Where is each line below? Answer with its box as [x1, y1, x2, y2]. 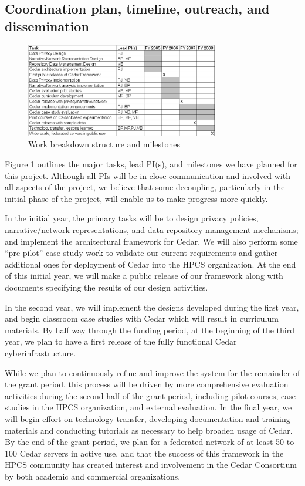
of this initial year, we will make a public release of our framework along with [5, 269, 283, 282]
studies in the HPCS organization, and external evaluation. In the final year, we [5, 401, 292, 413]
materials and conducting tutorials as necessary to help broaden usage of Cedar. [5, 424, 293, 436]
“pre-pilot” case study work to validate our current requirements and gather [5, 247, 278, 259]
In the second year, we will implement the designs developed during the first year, [5, 301, 299, 313]
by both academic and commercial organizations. [5, 470, 181, 482]
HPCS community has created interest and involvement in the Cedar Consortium [5, 458, 297, 471]
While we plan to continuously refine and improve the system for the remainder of [5, 366, 300, 379]
